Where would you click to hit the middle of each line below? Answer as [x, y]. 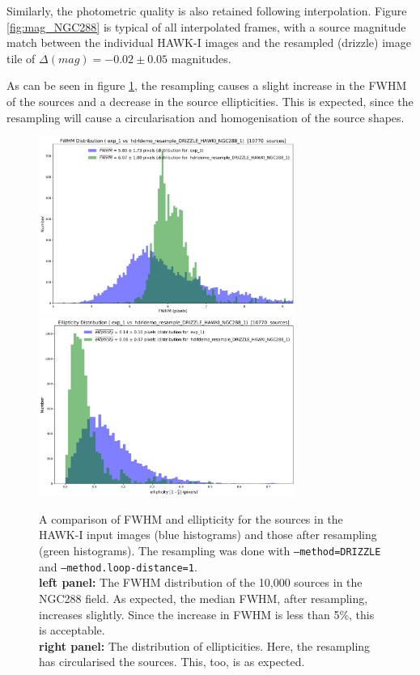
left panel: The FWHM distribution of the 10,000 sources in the [201, 582]
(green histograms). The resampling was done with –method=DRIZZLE [210, 551]
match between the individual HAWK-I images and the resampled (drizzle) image [209, 42]
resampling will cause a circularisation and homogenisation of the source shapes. [206, 117]
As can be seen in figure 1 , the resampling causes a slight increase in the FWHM [207, 85]
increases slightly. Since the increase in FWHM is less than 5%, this [207, 614]
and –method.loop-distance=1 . [118, 566]
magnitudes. [201, 58]
